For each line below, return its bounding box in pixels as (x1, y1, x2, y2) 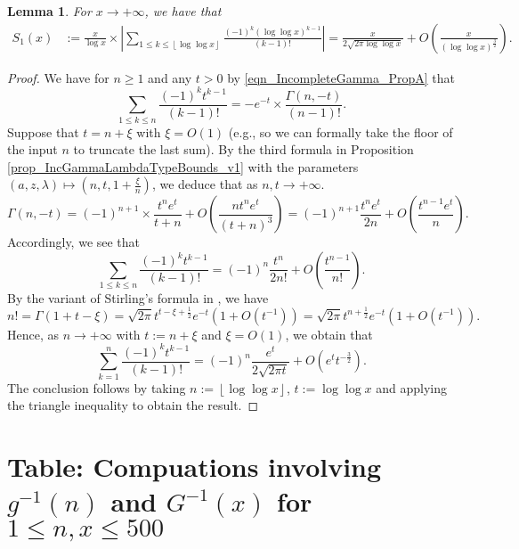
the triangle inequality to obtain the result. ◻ (7, 396, 259, 414)
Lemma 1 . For (7, 2, 92, 20)
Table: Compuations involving (7, 448, 382, 485)
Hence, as (7, 324, 60, 343)
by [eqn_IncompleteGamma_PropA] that (227, 68, 456, 86)
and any (148, 68, 192, 86)
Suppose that (7, 122, 79, 141)
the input (7, 140, 58, 159)
